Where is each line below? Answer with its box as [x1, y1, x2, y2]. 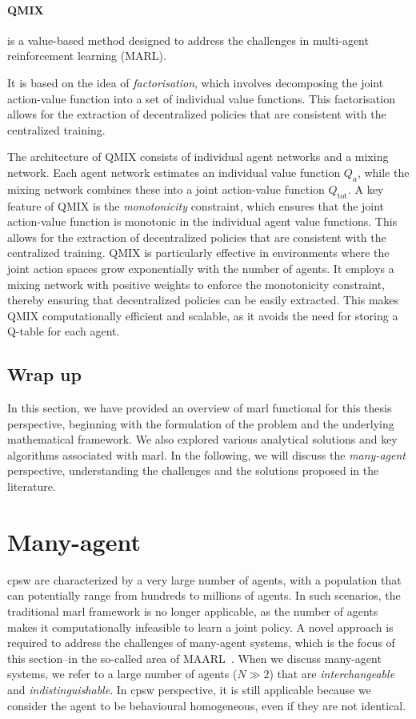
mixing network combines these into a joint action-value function [7, 180, 325, 197]
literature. [7, 478, 56, 495]
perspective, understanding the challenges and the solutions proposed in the [7, 462, 379, 479]
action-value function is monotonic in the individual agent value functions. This [7, 213, 398, 230]
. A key [347, 180, 384, 197]
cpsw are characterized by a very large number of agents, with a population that [7, 571, 402, 588]
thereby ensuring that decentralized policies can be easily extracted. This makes [7, 291, 399, 308]
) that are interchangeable [269, 665, 395, 682]
